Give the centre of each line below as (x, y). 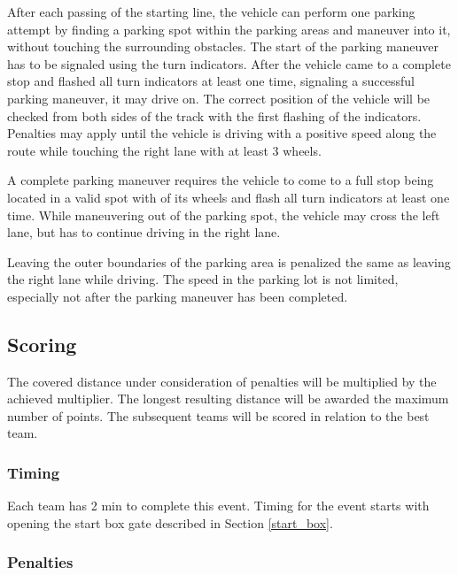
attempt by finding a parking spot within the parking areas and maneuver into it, (229, 29)
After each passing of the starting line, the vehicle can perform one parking (211, 11)
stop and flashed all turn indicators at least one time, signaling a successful (211, 81)
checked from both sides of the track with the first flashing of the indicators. (214, 115)
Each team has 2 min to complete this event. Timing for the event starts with (218, 506)
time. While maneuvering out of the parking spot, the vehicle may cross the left (224, 215)
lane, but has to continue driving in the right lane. (144, 232)
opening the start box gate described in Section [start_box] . (170, 522)
